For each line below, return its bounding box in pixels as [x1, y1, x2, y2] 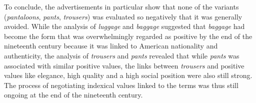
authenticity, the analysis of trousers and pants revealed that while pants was [4, 50, 239, 60]
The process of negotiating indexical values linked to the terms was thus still [4, 79, 238, 90]
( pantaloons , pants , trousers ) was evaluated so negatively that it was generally [4, 11, 242, 21]
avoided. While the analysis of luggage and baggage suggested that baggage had [4, 21, 245, 31]
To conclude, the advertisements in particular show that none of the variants [4, 1, 239, 11]
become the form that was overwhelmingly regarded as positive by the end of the [4, 30, 252, 41]
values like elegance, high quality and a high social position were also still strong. [4, 70, 252, 80]
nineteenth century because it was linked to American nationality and [4, 40, 218, 51]
